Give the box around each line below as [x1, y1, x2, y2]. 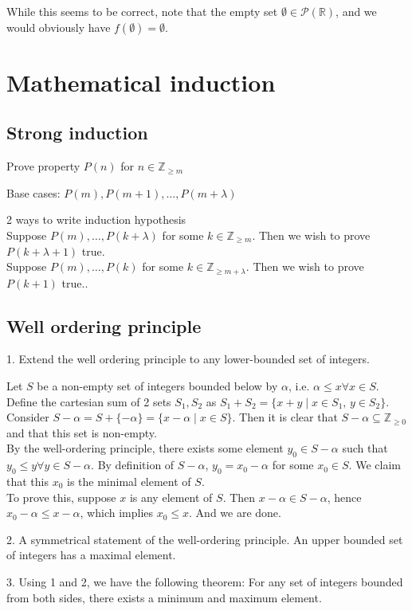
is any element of [129, 488, 213, 505]
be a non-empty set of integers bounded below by [37, 377, 278, 394]
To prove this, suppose [6, 488, 116, 505]
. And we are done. [189, 504, 281, 521]
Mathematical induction [6, 65, 276, 98]
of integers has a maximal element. [6, 546, 176, 563]
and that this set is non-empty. [6, 424, 157, 441]
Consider [6, 409, 49, 425]
